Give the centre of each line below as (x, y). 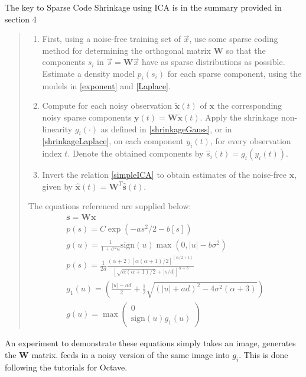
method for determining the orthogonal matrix (126, 50)
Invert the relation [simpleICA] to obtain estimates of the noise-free (165, 175)
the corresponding (250, 105)
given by (57, 186)
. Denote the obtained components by (136, 153)
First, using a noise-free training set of (111, 39)
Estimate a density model (88, 73)
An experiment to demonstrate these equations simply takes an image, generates (150, 343)
